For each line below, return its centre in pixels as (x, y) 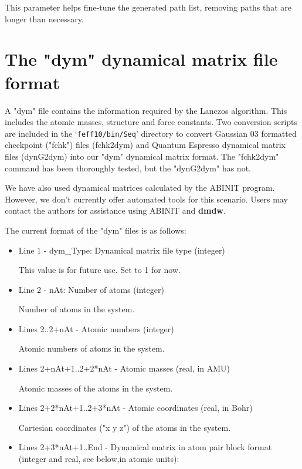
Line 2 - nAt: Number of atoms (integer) (91, 289)
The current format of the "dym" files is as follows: (96, 230)
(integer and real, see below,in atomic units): (99, 459)
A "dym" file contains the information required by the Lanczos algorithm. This (146, 110)
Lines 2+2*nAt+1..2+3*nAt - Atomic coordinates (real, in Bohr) (135, 408)
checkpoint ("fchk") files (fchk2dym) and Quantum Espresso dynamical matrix (145, 145)
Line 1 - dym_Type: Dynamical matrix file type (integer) (122, 250)
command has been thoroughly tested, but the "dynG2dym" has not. (128, 168)
